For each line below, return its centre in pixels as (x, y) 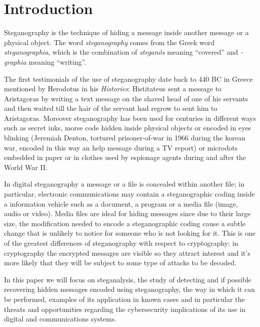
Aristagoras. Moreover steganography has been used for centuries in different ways (130, 118)
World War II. (26, 167)
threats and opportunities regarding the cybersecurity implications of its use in (125, 309)
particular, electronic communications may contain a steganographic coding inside (129, 194)
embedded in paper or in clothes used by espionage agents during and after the (125, 157)
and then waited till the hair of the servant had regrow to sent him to (111, 108)
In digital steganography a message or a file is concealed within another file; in (124, 184)
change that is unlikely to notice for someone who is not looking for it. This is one (130, 233)
